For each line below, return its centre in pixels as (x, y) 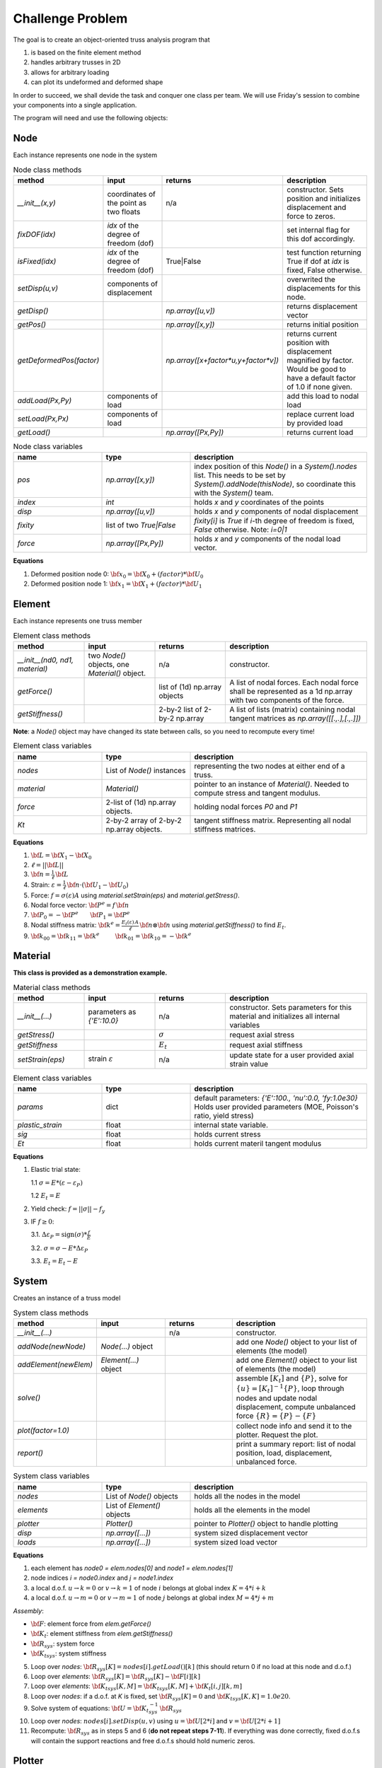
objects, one (109, 664)
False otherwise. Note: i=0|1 (241, 530)
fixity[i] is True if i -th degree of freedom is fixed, (274, 521)
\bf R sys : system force (63, 1644)
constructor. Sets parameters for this (291, 1007)
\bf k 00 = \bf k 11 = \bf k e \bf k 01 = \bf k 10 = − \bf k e (111, 936)
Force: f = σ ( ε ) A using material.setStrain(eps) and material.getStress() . (135, 895)
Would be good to (317, 369)
